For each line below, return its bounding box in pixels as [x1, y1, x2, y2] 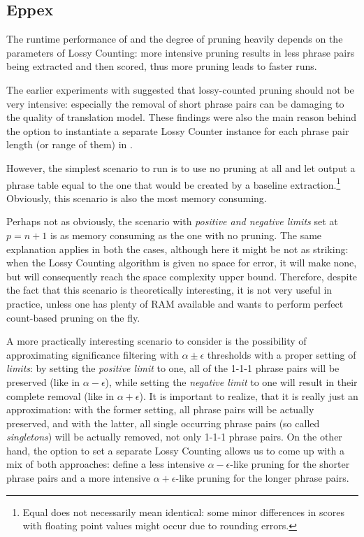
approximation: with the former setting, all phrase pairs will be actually [6, 402, 314, 417]
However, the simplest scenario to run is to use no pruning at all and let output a [6, 160, 356, 175]
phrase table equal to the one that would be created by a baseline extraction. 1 [6, 175, 341, 192]
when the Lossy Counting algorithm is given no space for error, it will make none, [6, 255, 357, 270]
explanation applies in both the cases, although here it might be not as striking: [6, 241, 349, 256]
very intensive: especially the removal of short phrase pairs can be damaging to [6, 96, 344, 110]
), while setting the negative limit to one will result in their [105, 374, 358, 389]
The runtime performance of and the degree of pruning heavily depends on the [6, 31, 343, 46]
